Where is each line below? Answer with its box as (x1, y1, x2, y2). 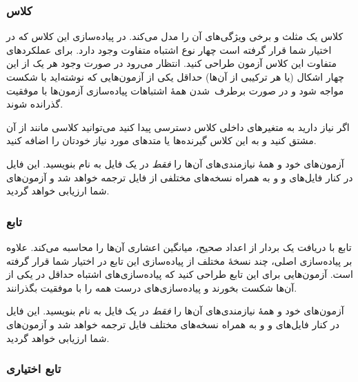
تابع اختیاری (6, 360, 61, 377)
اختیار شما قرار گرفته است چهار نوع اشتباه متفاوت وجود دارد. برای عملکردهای (6, 42, 332, 57)
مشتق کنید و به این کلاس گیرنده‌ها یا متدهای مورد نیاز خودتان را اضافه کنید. (6, 133, 317, 148)
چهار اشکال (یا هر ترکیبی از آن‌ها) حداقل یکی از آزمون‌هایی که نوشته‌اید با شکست (6, 70, 344, 83)
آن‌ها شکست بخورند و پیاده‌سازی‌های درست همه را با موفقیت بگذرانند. (6, 280, 297, 294)
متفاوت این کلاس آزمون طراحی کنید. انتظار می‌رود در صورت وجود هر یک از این (6, 56, 337, 70)
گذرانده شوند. (6, 97, 63, 111)
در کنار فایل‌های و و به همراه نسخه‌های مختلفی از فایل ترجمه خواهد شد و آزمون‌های (6, 170, 353, 184)
